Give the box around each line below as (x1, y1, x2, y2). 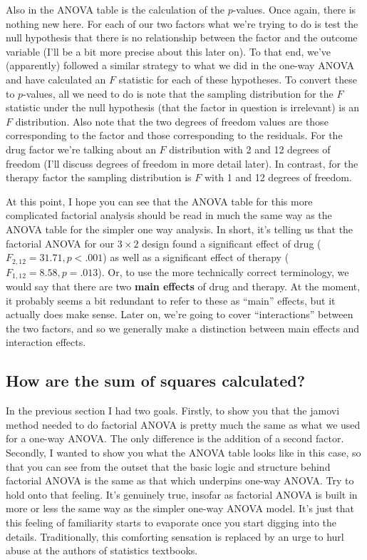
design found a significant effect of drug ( (142, 235, 321, 250)
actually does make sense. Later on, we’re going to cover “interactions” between (6, 307, 353, 322)
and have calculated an (6, 71, 106, 86)
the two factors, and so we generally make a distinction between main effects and (6, 320, 360, 335)
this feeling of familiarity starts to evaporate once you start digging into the (6, 514, 337, 529)
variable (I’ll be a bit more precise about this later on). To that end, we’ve (6, 44, 331, 58)
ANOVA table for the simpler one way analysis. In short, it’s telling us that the (6, 221, 353, 236)
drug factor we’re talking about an (6, 141, 156, 156)
